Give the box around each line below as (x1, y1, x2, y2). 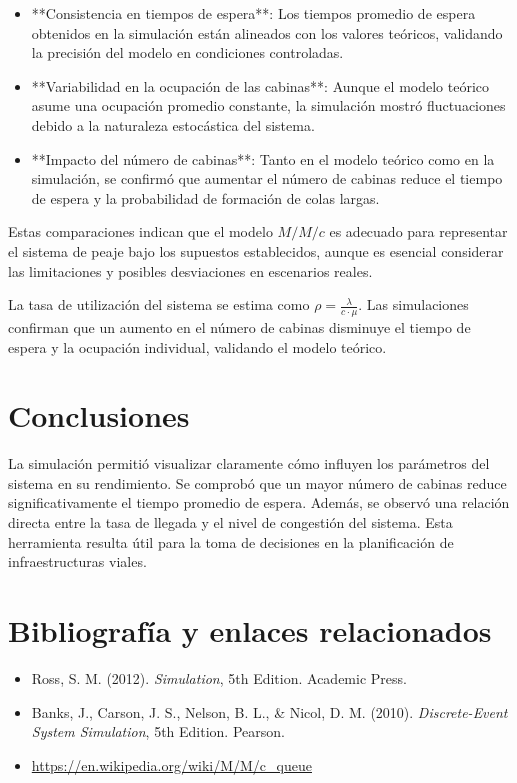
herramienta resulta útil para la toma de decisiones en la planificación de (8, 531, 454, 552)
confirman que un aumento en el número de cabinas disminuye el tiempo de (8, 316, 471, 337)
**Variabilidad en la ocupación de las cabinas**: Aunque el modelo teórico (31, 75, 489, 96)
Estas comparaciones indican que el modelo (8, 221, 273, 242)
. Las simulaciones (358, 294, 469, 315)
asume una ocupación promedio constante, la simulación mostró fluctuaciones (31, 95, 506, 116)
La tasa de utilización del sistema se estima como (8, 294, 310, 315)
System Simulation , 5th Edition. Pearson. (31, 721, 285, 742)
